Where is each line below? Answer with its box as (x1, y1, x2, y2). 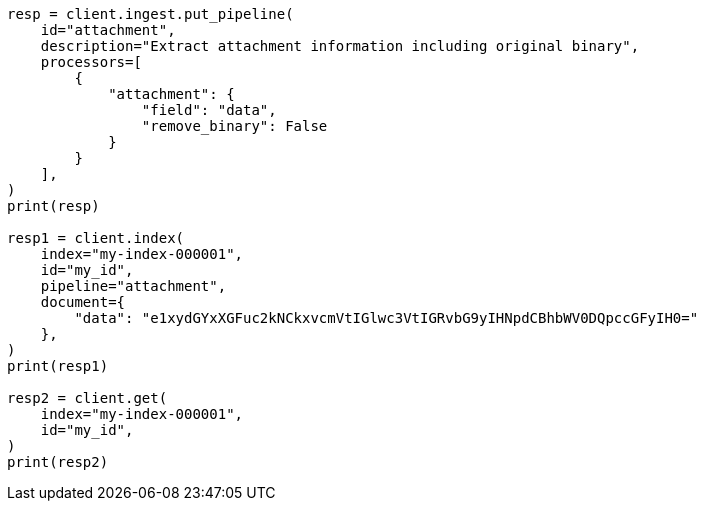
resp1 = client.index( (7, 230, 185, 246)
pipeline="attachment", (40, 278, 227, 294)
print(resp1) (7, 358, 109, 374)
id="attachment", (40, 22, 176, 38)
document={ (40, 294, 126, 310)
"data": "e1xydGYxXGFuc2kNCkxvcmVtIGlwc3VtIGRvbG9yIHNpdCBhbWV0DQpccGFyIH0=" (74, 310, 699, 326)
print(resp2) (7, 454, 109, 470)
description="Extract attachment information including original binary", (40, 38, 640, 54)
